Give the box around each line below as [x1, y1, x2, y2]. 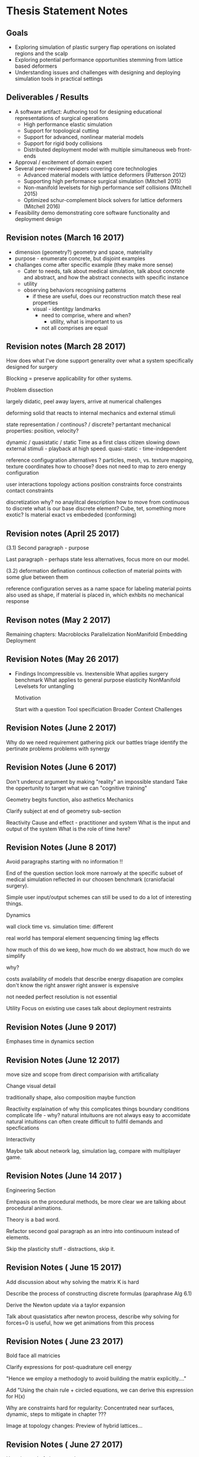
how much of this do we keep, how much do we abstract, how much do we [6, 946, 190, 953]
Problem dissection [6, 386, 53, 393]
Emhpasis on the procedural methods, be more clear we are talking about [6, 1198, 186, 1205]
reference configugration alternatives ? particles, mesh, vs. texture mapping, [6, 456, 194, 464]
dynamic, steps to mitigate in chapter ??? [6, 1411, 107, 1418]
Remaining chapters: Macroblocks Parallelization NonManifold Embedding [6, 631, 188, 638]
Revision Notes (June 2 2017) [6, 723, 117, 733]
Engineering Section [6, 1187, 56, 1194]
